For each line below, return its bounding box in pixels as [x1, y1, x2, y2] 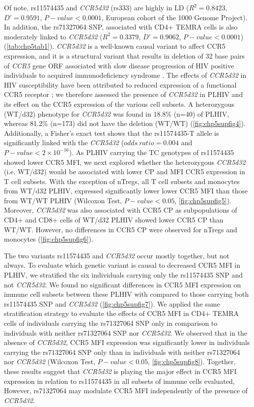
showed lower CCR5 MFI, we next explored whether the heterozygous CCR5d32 [4, 157, 246, 167]
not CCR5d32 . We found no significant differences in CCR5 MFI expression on [4, 279, 241, 289]
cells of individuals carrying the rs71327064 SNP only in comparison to [4, 318, 218, 328]
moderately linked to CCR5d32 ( [4, 31, 103, 41]
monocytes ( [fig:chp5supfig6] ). [4, 234, 93, 244]
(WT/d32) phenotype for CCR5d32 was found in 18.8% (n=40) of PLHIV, [4, 108, 229, 119]
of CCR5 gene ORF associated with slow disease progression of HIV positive [4, 60, 234, 70]
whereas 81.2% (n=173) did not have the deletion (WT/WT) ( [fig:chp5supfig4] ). [4, 118, 246, 128]
